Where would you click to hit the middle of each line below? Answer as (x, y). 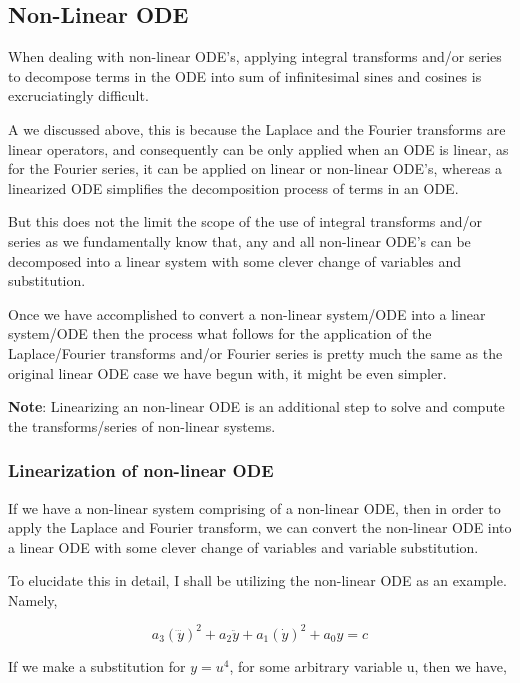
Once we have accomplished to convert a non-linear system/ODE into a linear (247, 313)
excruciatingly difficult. (78, 95)
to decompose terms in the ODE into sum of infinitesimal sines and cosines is (245, 75)
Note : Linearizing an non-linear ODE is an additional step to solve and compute (256, 406)
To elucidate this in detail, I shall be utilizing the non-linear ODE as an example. (257, 580)
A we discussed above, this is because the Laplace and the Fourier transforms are (257, 128)
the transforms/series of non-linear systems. (142, 425)
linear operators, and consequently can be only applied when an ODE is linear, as (258, 148)
